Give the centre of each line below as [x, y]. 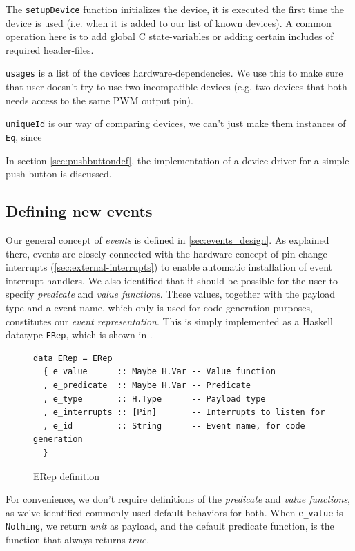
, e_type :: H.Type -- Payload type [154, 399]
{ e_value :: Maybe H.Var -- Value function [159, 372]
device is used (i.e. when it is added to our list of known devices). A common [169, 22]
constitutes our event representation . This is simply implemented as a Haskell [170, 321]
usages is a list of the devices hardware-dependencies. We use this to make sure [174, 73]
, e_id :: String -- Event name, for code [174, 426]
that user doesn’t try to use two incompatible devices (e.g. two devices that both [176, 87]
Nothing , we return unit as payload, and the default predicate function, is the [170, 526]
